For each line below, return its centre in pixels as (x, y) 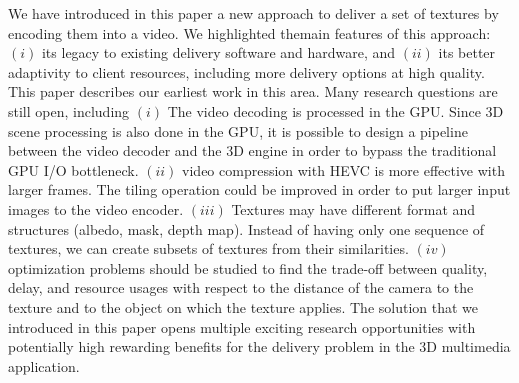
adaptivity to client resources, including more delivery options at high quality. (246, 71)
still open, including (69, 110)
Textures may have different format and (353, 208)
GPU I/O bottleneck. (73, 169)
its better (467, 52)
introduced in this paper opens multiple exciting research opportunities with (242, 326)
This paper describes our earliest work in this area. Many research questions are (253, 91)
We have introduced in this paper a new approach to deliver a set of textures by (253, 13)
